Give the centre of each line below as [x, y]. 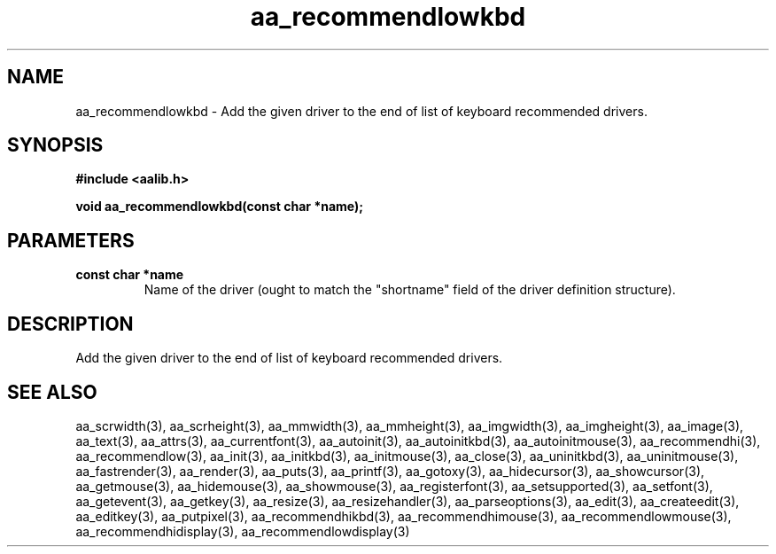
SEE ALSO [52, 392]
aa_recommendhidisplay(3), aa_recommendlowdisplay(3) [243, 531]
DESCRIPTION [70, 324]
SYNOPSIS [55, 145]
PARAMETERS [71, 240]
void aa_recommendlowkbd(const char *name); [220, 207]
